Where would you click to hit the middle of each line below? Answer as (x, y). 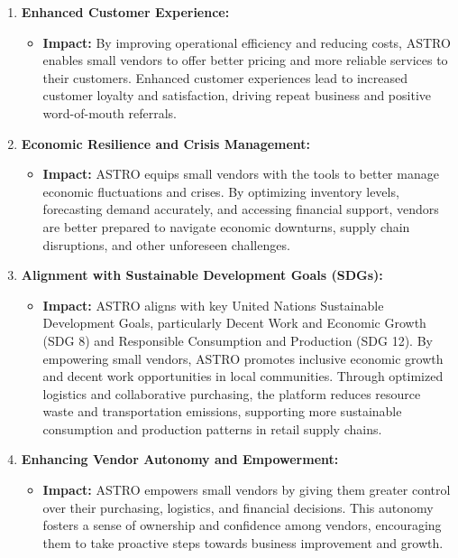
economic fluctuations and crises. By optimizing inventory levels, (221, 191)
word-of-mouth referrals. (110, 112)
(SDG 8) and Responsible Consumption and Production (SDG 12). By (238, 340)
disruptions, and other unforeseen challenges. (166, 244)
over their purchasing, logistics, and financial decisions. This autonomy (238, 507)
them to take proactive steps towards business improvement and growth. (243, 542)
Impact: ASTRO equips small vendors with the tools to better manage (241, 174)
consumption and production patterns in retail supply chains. (212, 428)
